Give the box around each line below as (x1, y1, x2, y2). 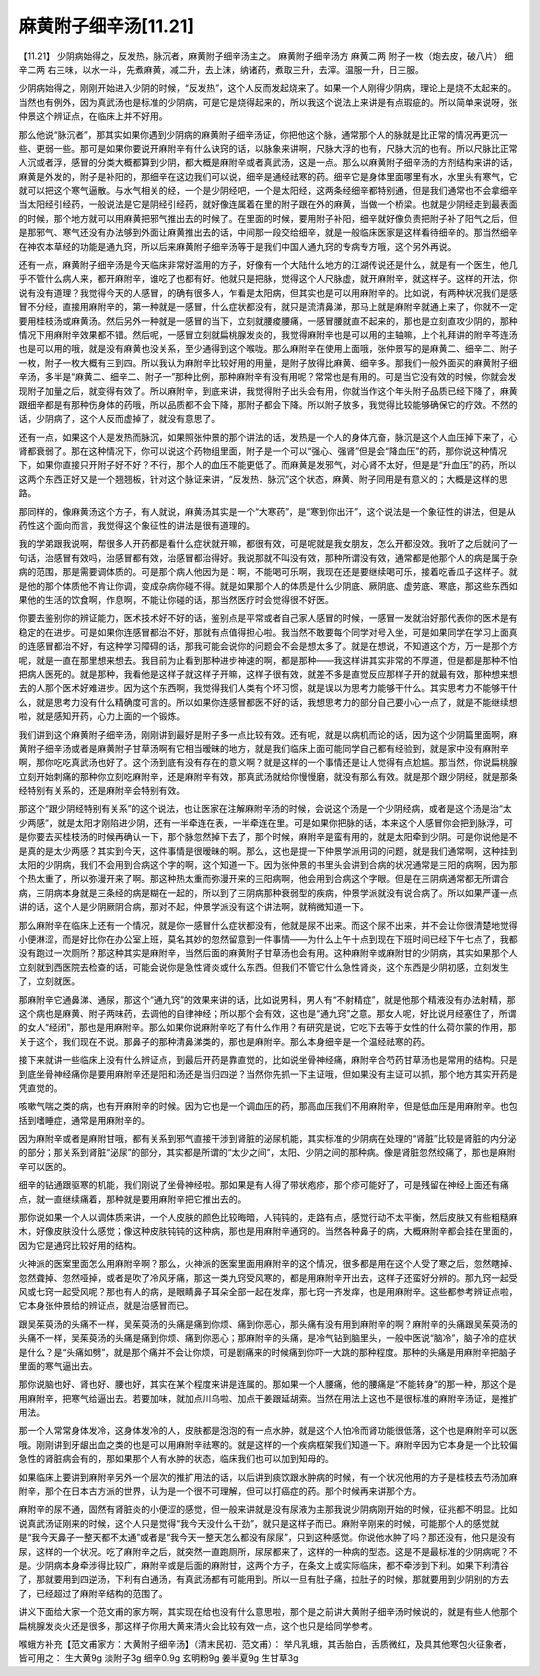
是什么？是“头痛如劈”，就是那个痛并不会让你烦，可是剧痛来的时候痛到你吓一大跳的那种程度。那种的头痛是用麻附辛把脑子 (18, 1346, 517, 1358)
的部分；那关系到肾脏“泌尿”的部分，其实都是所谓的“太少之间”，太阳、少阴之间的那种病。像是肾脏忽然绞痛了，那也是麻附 (18, 1146, 516, 1159)
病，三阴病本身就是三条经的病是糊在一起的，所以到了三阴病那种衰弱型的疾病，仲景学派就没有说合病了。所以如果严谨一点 (18, 886, 518, 899)
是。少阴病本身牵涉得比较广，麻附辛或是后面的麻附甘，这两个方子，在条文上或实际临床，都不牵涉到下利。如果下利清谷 (18, 1560, 509, 1571)
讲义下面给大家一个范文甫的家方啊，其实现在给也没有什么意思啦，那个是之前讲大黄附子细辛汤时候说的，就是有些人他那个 (18, 1606, 518, 1618)
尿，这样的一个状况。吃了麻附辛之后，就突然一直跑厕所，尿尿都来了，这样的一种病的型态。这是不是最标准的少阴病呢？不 (18, 1545, 518, 1557)
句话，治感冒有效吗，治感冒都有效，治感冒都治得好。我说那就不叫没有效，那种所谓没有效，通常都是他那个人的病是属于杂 (18, 551, 518, 564)
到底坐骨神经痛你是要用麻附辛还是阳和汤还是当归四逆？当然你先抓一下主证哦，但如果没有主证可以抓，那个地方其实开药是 (18, 1068, 518, 1080)
